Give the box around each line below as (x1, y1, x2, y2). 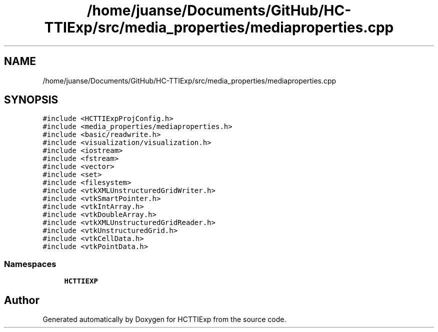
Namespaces (4, 258, 56, 269)
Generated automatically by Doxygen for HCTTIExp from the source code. (42, 315, 286, 324)
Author (4, 293, 39, 306)
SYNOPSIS (4, 93, 58, 106)
